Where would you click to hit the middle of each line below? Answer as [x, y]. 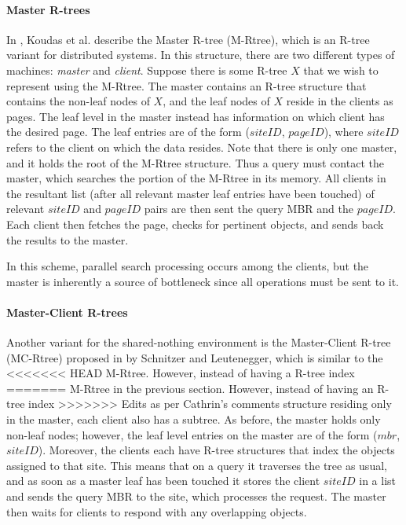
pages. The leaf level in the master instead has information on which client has [196, 116]
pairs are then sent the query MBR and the [249, 209]
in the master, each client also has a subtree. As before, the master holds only [194, 419]
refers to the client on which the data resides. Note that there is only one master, [202, 147]
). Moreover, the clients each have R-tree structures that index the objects [216, 450]
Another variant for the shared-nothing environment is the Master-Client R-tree [199, 342]
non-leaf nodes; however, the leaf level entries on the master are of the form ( [192, 434]
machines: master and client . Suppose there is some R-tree [147, 70]
